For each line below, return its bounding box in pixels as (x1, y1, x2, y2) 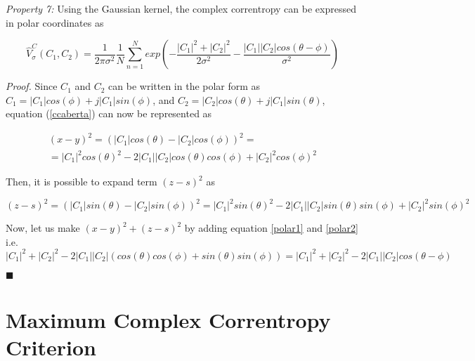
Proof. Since (6, 79, 58, 93)
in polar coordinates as (6, 15, 104, 29)
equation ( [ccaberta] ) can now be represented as (6, 106, 212, 121)
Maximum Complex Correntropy (6, 306, 331, 334)
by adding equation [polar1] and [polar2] (184, 221, 358, 235)
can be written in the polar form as (108, 79, 261, 93)
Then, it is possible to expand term (6, 174, 157, 189)
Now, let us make (6, 221, 80, 235)
